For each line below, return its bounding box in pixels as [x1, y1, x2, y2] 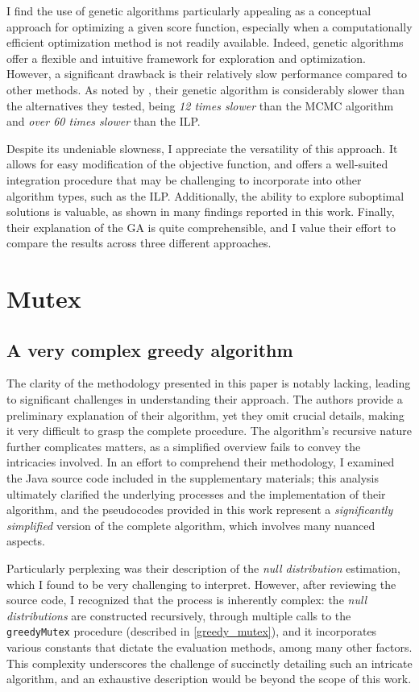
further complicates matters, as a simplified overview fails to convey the [6, 437, 361, 454]
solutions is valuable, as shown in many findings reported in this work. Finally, [6, 203, 395, 220]
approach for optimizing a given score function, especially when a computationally [6, 18, 413, 35]
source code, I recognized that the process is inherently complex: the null [6, 591, 367, 608]
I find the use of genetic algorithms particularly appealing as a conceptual [6, 2, 371, 19]
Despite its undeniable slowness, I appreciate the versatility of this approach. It [6, 139, 398, 156]
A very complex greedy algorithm [6, 337, 293, 362]
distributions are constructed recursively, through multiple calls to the [6, 607, 351, 624]
